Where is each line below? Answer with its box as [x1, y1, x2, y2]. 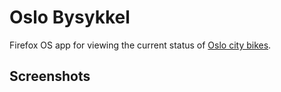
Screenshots [9, 68, 91, 85]
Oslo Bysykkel [9, 6, 131, 29]
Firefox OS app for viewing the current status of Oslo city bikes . [9, 39, 272, 51]
